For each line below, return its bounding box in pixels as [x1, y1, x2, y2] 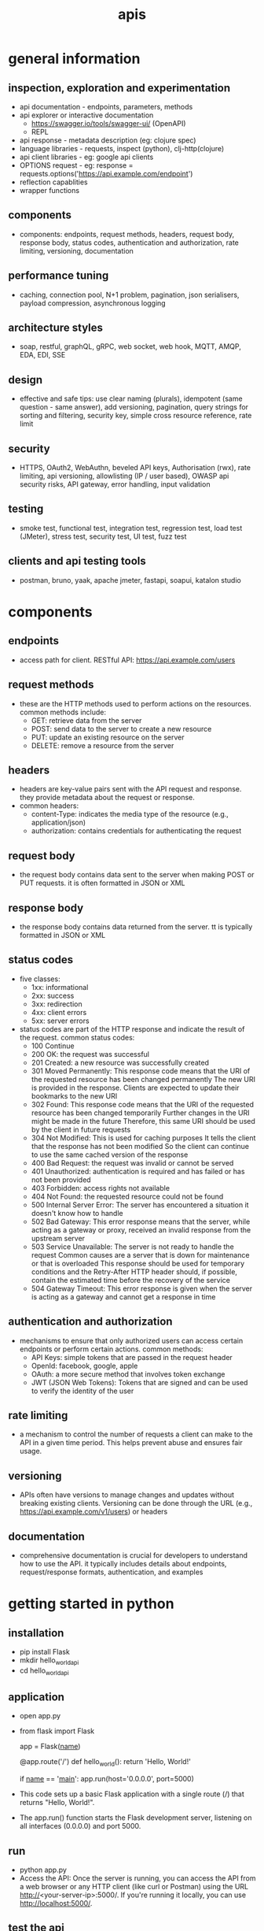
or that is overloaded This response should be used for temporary [31, 1258, 245, 1268]
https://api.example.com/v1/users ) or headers [19, 1507, 168, 1517]
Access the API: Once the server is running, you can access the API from [19, 1874, 256, 1883]
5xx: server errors [31, 1016, 90, 1025]
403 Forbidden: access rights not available [31, 1183, 170, 1192]
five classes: [19, 974, 60, 984]
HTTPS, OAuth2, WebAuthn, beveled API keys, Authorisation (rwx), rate [19, 463, 251, 473]
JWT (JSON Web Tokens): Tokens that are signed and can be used [31, 1377, 248, 1387]
